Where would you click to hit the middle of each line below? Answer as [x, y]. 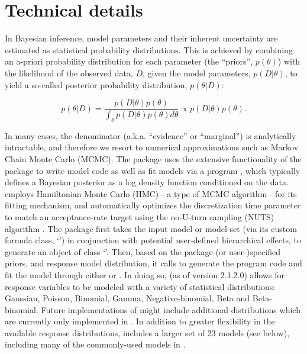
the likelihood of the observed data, [69, 73]
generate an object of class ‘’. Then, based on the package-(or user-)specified [143, 251]
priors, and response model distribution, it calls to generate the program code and [153, 263]
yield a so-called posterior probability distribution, [96, 84]
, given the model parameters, [197, 73]
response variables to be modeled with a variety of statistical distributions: [140, 286]
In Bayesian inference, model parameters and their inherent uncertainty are [141, 38]
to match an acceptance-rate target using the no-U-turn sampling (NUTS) [140, 216]
